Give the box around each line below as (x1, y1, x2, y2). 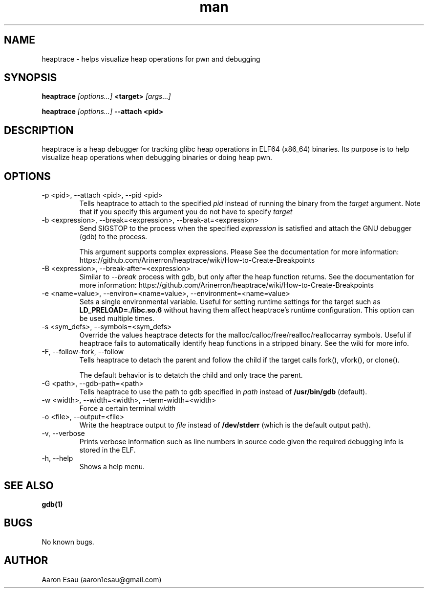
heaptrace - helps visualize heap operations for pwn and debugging (42, 54, 260, 63)
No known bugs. (42, 537, 94, 546)
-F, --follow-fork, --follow (42, 347, 124, 356)
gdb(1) (42, 500, 63, 508)
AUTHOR (4, 554, 48, 567)
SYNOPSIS (4, 71, 57, 84)
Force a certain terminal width (79, 404, 176, 413)
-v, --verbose (42, 429, 85, 438)
